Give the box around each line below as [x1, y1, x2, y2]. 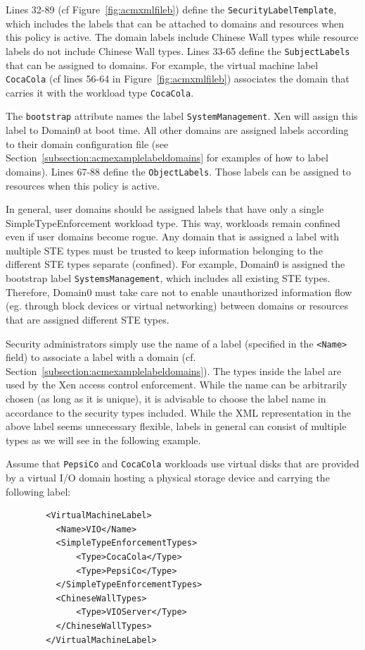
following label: [6, 484, 71, 498]
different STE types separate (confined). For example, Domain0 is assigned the [6, 257, 345, 271]
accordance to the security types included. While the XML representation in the [6, 405, 351, 419]
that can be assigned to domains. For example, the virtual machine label [6, 57, 319, 72]
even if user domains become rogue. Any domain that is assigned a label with [6, 229, 340, 244]
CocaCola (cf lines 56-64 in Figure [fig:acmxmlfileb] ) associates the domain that [6, 71, 350, 86]
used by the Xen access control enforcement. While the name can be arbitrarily [6, 377, 347, 392]
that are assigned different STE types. [6, 312, 169, 326]
